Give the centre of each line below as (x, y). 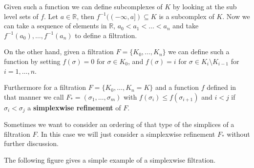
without (238, 134)
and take (186, 26)
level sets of (21, 16)
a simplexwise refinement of (74, 107)
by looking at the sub (205, 6)
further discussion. (31, 143)
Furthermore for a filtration (45, 87)
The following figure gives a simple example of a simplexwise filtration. (110, 159)
